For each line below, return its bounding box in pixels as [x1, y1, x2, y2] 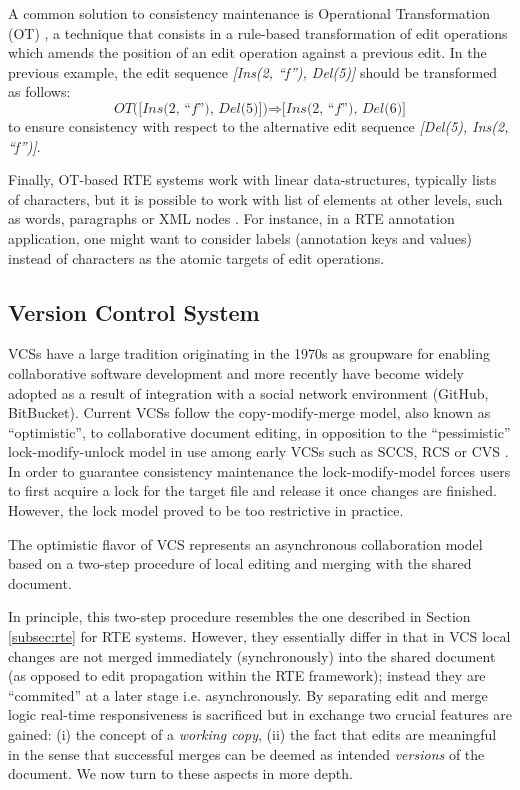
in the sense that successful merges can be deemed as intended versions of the [8, 743, 485, 764]
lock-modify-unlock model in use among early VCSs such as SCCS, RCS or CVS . [8, 441, 509, 462]
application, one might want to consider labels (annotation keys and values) [8, 227, 472, 248]
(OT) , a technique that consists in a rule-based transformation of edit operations [8, 22, 508, 43]
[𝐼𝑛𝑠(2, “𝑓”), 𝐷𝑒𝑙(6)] [281, 101, 406, 116]
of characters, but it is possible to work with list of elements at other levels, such [8, 188, 503, 209]
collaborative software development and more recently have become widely [8, 362, 464, 383]
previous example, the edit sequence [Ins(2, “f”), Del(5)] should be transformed [8, 61, 498, 82]
